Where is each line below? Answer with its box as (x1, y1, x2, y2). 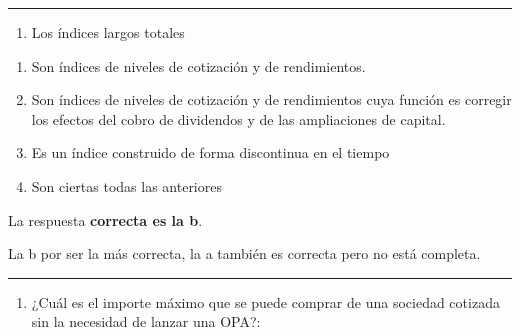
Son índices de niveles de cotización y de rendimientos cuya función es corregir (31, 89, 512, 110)
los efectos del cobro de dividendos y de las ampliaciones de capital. (31, 108, 446, 129)
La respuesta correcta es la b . (8, 209, 203, 230)
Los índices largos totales (31, 22, 185, 42)
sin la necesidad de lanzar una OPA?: (31, 311, 261, 332)
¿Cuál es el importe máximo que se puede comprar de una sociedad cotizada (31, 291, 500, 312)
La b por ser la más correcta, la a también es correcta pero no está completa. (8, 243, 481, 264)
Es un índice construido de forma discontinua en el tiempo (31, 142, 390, 163)
